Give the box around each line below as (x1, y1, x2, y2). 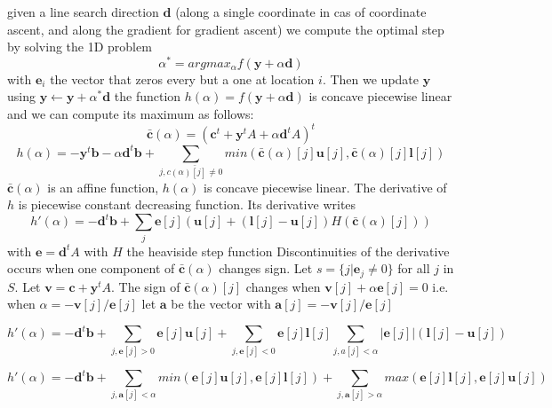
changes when (245, 277, 321, 295)
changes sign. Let (219, 259, 313, 278)
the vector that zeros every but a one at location (50, 69, 315, 88)
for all (397, 259, 430, 278)
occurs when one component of (7, 259, 175, 278)
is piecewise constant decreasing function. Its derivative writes (18, 195, 356, 214)
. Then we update (322, 69, 420, 88)
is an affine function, (47, 177, 159, 196)
